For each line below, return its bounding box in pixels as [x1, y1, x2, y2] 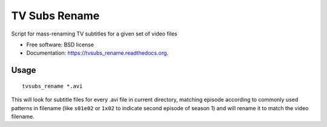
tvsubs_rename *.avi [22, 82, 83, 90]
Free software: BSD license [26, 41, 94, 48]
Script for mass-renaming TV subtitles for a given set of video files [11, 30, 178, 37]
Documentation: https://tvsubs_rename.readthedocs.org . [26, 49, 169, 57]
